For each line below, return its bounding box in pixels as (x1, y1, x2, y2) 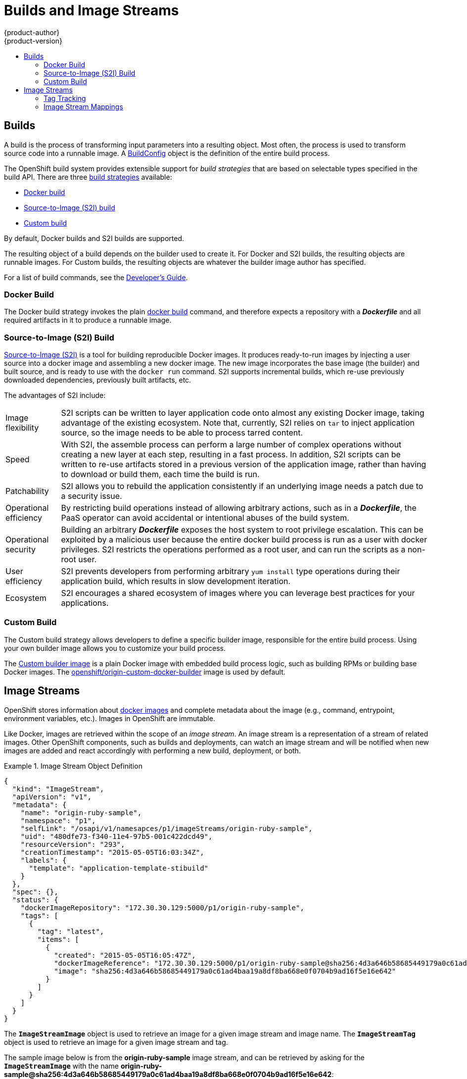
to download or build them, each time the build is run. (61, 469, 260, 480)
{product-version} (4, 36, 63, 45)
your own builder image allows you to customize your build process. (4, 643, 226, 652)
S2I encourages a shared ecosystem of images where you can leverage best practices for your (61, 588, 415, 598)
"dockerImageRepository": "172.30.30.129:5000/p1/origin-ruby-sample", (20, 903, 304, 912)
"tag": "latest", (37, 927, 104, 935)
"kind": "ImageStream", (12, 785, 104, 793)
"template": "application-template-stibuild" (29, 864, 209, 872)
